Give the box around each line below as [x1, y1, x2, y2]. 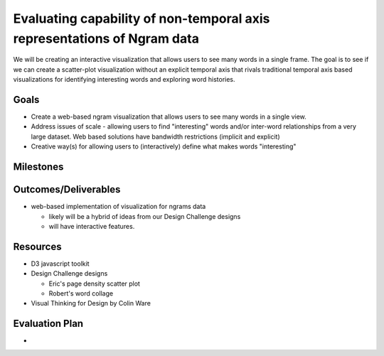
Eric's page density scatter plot [48, 279, 140, 288]
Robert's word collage [48, 288, 114, 298]
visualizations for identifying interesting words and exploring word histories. [13, 75, 235, 84]
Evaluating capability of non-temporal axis [13, 11, 270, 26]
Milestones [13, 161, 64, 173]
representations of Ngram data [13, 31, 199, 46]
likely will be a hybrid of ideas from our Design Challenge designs [48, 212, 241, 220]
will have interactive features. [48, 222, 135, 230]
